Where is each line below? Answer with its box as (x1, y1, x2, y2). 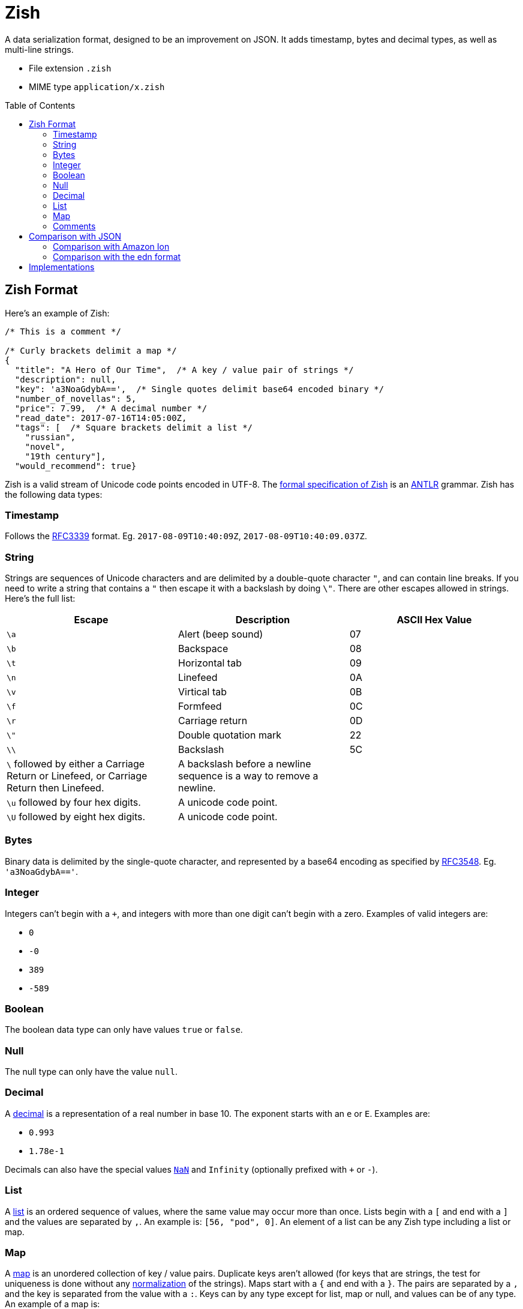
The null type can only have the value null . (5, 1066, 178, 1077)
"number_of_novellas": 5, (14, 393, 137, 404)
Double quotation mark (178, 729, 281, 742)
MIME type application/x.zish (29, 81, 165, 92)
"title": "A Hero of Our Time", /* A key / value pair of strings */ (14, 364, 354, 375)
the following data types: (5, 489, 103, 500)
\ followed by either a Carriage (7, 758, 145, 770)
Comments (53, 220, 96, 231)
